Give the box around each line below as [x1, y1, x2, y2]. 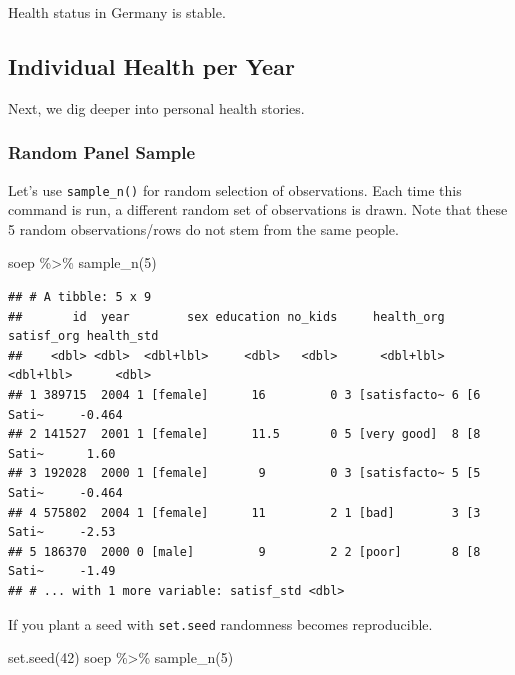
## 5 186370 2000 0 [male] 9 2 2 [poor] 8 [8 [8, 544, 481, 559]
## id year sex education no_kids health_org [8, 309, 445, 324]
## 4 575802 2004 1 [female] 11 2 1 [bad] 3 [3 [8, 505, 481, 520]
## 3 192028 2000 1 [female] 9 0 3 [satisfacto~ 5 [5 [8, 466, 481, 481]
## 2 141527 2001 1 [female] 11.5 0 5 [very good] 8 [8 [8, 427, 481, 442]
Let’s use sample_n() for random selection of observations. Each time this [8, 179, 462, 200]
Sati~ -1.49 [8, 564, 116, 579]
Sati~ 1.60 [8, 446, 116, 461]
